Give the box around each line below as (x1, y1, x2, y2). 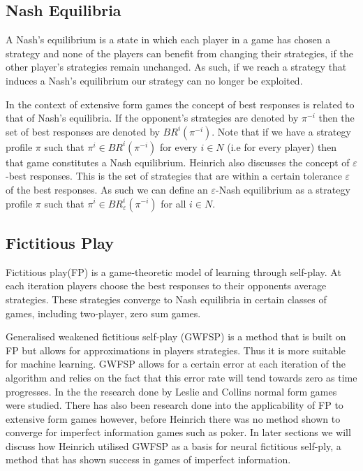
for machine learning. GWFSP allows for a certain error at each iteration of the (6, 356, 346, 371)
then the (318, 110, 355, 125)
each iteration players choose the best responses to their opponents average (6, 278, 327, 293)
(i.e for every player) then (227, 139, 337, 154)
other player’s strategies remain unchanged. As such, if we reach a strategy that (6, 59, 347, 74)
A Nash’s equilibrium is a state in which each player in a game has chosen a (6, 32, 331, 47)
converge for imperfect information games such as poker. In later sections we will (6, 425, 351, 440)
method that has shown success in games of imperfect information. (6, 452, 291, 467)
